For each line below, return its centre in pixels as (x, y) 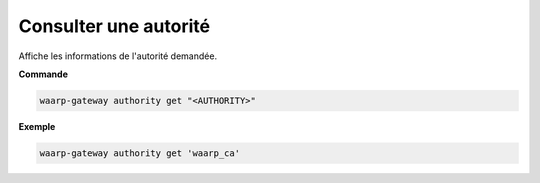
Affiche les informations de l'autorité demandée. (118, 56)
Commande (43, 74)
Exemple (37, 126)
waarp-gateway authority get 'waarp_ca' (139, 153)
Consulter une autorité (114, 26)
